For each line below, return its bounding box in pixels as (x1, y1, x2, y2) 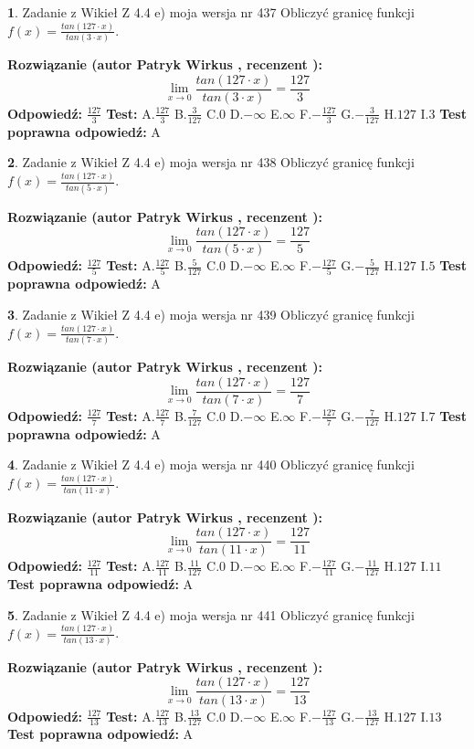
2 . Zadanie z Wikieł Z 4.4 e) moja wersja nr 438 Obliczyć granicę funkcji (7, 153, 415, 172)
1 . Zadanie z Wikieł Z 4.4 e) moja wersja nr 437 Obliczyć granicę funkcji (7, 3, 415, 21)
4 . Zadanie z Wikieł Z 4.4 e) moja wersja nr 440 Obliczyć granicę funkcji (7, 455, 415, 474)
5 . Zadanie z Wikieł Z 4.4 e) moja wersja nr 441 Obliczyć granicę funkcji (7, 605, 415, 624)
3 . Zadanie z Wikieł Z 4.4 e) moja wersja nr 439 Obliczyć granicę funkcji (7, 305, 415, 324)
